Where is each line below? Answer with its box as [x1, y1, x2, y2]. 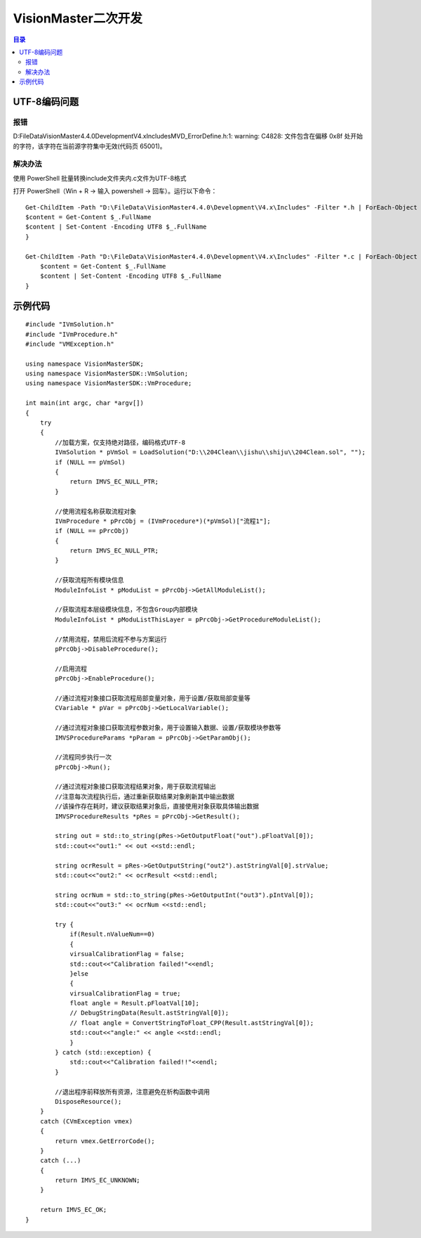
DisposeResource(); [55, 1097, 122, 1105]
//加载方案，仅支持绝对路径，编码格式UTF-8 [55, 438, 186, 446]
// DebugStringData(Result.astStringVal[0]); [69, 1009, 229, 1017]
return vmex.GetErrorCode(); [55, 1137, 156, 1145]
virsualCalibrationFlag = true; [69, 989, 182, 998]
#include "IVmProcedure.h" [25, 330, 119, 338]
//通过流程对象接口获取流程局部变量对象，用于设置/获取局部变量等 [55, 694, 250, 702]
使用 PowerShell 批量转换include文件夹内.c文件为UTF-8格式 [13, 174, 187, 182]
